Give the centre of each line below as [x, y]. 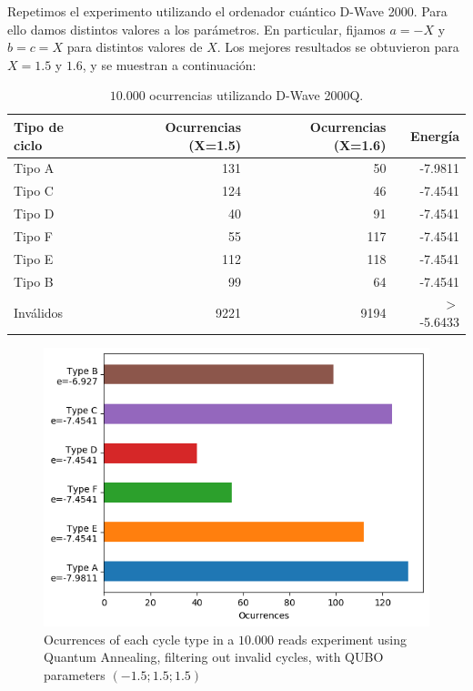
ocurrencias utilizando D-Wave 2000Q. [257, 95]
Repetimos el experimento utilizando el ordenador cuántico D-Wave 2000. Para [227, 11]
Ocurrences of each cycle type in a [139, 639]
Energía [435, 135]
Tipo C [34, 191]
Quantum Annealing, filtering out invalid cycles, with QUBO [214, 657]
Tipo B [34, 281]
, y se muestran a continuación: [169, 64]
